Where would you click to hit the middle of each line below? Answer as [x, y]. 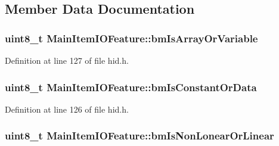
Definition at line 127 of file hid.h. [67, 60]
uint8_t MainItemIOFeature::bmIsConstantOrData [131, 87]
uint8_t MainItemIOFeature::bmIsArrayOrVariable [131, 38]
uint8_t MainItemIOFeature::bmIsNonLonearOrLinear [139, 136]
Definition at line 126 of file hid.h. [67, 109]
